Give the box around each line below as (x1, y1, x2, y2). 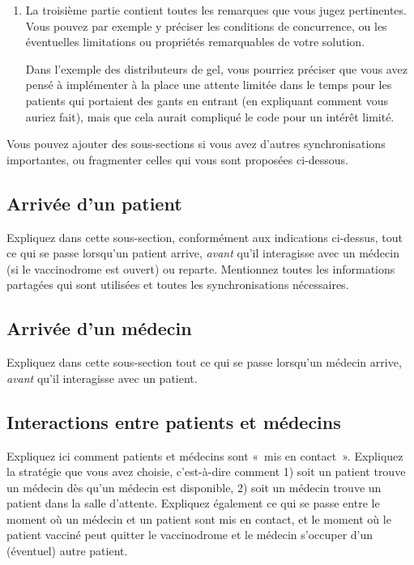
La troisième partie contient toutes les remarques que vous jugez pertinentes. (25, 2, 407, 18)
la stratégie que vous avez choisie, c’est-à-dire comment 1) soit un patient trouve (6, 463, 406, 480)
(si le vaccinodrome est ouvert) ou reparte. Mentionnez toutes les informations (6, 260, 395, 277)
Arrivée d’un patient (6, 190, 182, 215)
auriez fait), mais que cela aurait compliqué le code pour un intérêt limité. (25, 108, 395, 125)
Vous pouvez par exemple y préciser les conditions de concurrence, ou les (25, 17, 387, 34)
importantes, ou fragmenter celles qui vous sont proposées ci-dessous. (6, 151, 348, 168)
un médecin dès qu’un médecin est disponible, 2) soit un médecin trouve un (6, 478, 382, 495)
